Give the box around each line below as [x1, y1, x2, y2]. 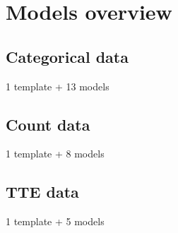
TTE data [6, 181, 79, 203]
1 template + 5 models [6, 214, 105, 229]
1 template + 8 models [6, 146, 105, 161]
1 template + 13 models [6, 78, 109, 93]
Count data [6, 113, 90, 135]
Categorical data [6, 45, 129, 67]
